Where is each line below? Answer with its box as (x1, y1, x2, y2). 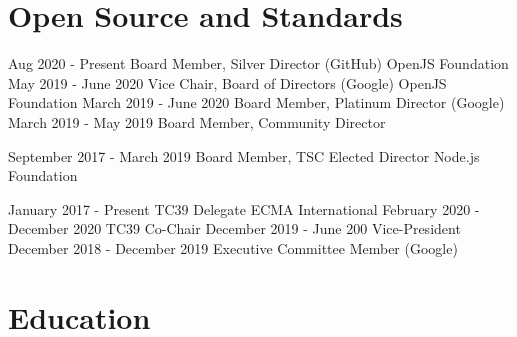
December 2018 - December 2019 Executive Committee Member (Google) (8, 237, 458, 258)
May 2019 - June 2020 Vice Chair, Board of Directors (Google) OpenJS (8, 72, 447, 93)
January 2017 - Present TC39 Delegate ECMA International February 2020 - (8, 198, 480, 219)
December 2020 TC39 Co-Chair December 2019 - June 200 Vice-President (8, 218, 461, 239)
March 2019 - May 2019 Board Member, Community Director (8, 111, 386, 132)
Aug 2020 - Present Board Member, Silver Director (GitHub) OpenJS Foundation (8, 53, 509, 74)
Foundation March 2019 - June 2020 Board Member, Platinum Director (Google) (8, 92, 505, 113)
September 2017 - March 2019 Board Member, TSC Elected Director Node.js (8, 145, 480, 166)
